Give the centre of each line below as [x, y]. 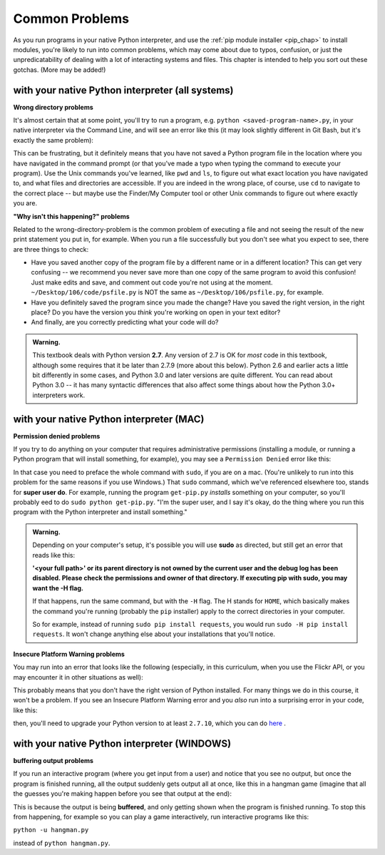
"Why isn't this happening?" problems [71, 216]
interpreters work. [59, 395]
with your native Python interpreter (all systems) [124, 90]
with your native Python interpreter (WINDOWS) [122, 743]
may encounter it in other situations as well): [78, 677]
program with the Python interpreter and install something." [100, 512]
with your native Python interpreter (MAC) [109, 419]
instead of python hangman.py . [62, 843]
